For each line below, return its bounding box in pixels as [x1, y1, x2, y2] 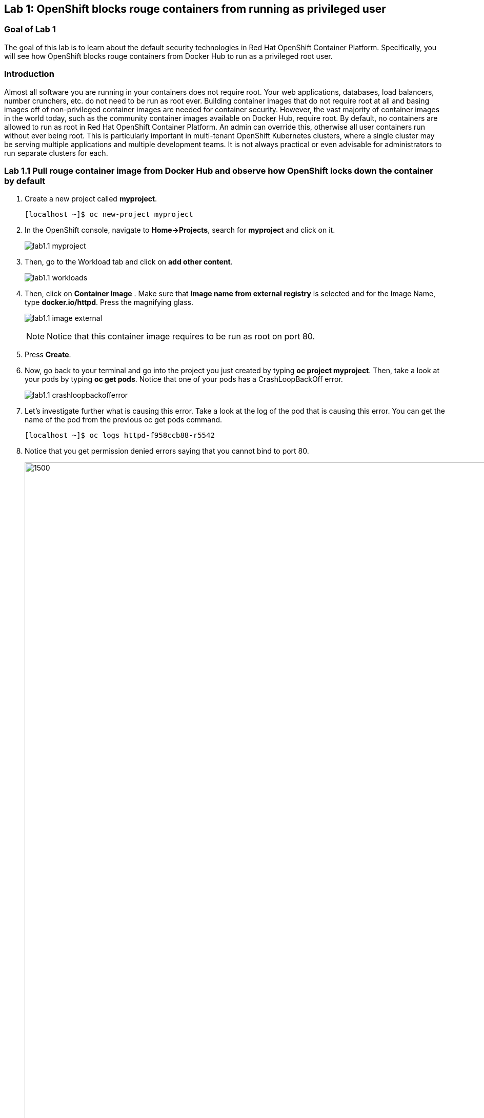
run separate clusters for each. [4, 148, 108, 157]
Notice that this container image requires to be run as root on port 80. [47, 331, 315, 342]
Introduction [4, 69, 54, 79]
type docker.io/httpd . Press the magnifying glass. [25, 298, 194, 307]
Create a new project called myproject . [25, 194, 157, 204]
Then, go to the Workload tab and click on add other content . [25, 257, 233, 267]
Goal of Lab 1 [4, 24, 56, 35]
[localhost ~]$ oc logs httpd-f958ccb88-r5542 [25, 431, 215, 440]
